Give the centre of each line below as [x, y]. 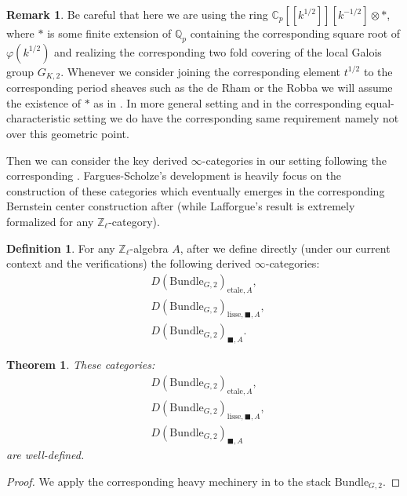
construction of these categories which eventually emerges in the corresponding [196, 190]
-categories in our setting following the [294, 160]
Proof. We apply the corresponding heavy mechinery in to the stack [169, 481]
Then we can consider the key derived [97, 160]
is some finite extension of [109, 33]
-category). [134, 221]
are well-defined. [45, 455]
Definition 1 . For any [61, 248]
